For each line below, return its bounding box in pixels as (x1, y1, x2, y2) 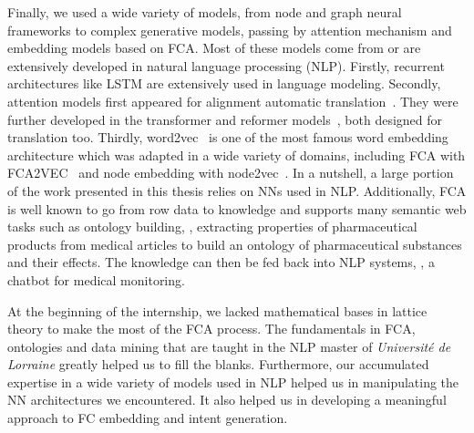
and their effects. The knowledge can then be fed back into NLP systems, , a (7, 253, 435, 272)
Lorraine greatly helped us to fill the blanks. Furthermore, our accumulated (7, 355, 429, 374)
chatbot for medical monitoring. (7, 270, 185, 289)
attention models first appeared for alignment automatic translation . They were (7, 91, 459, 110)
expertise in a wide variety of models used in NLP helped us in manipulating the (7, 372, 459, 391)
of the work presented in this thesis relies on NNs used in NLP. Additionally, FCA (7, 180, 467, 200)
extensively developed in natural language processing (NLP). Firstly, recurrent (7, 56, 445, 75)
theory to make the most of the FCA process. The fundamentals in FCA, (7, 319, 416, 338)
